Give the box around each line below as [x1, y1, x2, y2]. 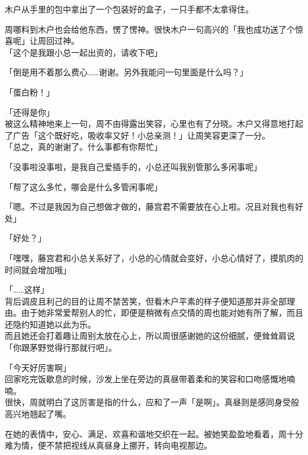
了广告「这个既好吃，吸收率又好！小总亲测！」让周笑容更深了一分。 [5, 129, 270, 141]
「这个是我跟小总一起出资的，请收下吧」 [5, 46, 162, 58]
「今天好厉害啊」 [5, 361, 71, 373]
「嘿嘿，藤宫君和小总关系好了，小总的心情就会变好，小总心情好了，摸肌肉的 [5, 251, 303, 264]
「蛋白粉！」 [5, 85, 54, 98]
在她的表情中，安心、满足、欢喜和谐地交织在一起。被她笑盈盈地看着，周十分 [5, 427, 303, 440]
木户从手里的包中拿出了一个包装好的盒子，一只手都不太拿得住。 [5, 3, 254, 15]
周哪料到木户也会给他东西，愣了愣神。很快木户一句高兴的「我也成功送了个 [5, 23, 295, 35]
